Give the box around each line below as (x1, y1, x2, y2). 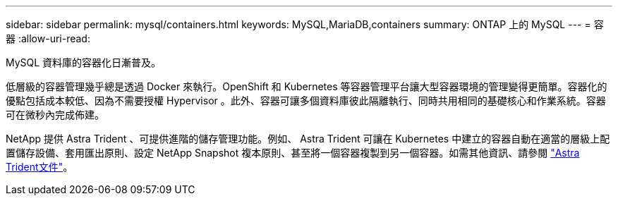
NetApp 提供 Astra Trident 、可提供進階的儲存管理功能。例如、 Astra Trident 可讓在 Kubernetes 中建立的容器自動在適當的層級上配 (6, 133, 610, 145)
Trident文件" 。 (6, 161, 73, 173)
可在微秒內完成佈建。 (6, 109, 104, 121)
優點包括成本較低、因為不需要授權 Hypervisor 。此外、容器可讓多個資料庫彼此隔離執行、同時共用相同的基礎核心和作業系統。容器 (6, 95, 606, 106)
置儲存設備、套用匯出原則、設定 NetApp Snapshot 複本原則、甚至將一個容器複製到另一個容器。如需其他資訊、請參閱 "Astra (6, 147, 580, 159)
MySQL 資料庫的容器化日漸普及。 (6, 56, 162, 68)
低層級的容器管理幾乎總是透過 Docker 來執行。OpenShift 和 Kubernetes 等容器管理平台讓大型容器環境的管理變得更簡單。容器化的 (6, 80, 607, 92)
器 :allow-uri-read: (6, 32, 90, 44)
